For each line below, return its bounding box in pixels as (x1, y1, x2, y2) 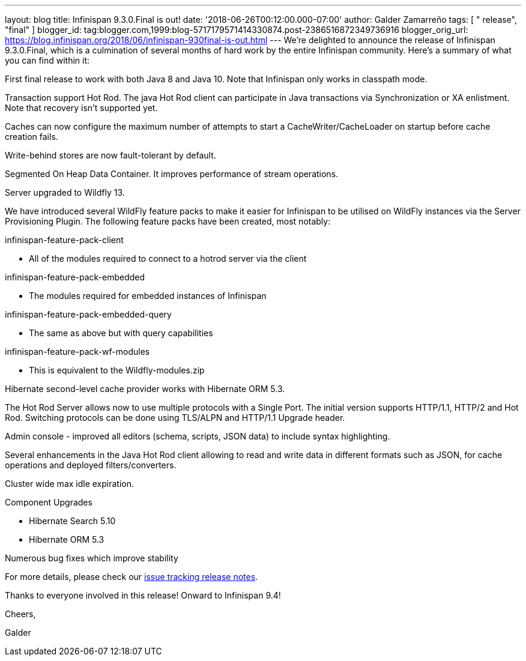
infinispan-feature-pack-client (5, 235, 124, 245)
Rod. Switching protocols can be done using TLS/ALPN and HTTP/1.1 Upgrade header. (5, 412, 345, 423)
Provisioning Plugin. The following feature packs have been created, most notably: (5, 216, 331, 226)
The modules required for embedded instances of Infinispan (29, 291, 267, 301)
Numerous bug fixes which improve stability (5, 553, 178, 563)
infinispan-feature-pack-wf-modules (5, 346, 150, 357)
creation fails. (5, 131, 58, 142)
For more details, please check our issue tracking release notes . (5, 572, 258, 582)
